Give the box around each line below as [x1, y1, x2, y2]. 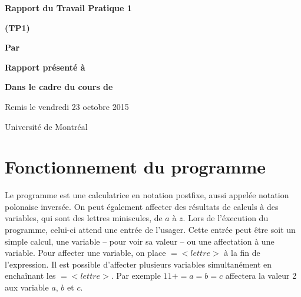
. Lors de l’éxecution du [183, 212, 269, 224]
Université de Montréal [5, 120, 88, 132]
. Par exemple [111, 269, 161, 282]
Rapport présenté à [5, 61, 85, 73]
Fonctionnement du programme [5, 155, 266, 179]
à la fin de [224, 246, 260, 259]
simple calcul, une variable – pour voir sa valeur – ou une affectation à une [5, 235, 274, 247]
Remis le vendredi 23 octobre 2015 [5, 100, 129, 112]
